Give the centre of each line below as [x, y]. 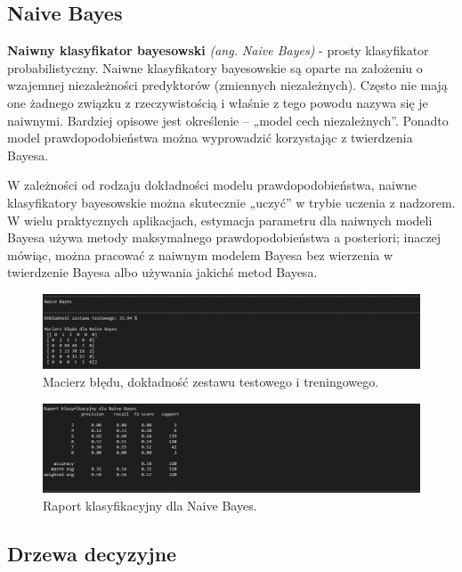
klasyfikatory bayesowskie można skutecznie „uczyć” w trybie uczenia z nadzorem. [231, 202]
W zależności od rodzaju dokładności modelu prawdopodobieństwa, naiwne [212, 185]
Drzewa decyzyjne [92, 553]
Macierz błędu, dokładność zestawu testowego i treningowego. [211, 381]
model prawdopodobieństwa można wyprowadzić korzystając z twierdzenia [210, 138]
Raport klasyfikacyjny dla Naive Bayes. [150, 505]
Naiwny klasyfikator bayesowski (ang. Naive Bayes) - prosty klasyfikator [218, 50]
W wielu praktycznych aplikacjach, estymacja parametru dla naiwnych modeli [220, 220]
